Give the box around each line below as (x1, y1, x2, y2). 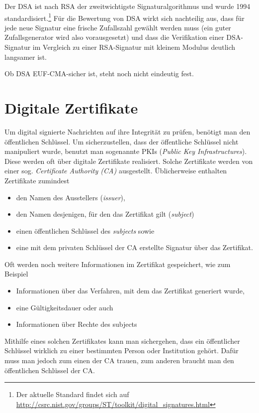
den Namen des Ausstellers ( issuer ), (16, 192, 125, 202)
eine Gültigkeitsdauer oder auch (16, 302, 113, 312)
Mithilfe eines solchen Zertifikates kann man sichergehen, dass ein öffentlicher (4, 335, 240, 346)
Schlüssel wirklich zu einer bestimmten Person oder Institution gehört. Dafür (4, 345, 239, 356)
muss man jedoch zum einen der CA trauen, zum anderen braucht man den (4, 355, 234, 366)
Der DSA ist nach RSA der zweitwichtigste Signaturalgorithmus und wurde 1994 (4, 1, 251, 11)
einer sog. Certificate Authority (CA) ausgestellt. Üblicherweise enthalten (4, 165, 227, 176)
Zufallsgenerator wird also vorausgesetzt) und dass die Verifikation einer (4, 32, 224, 42)
